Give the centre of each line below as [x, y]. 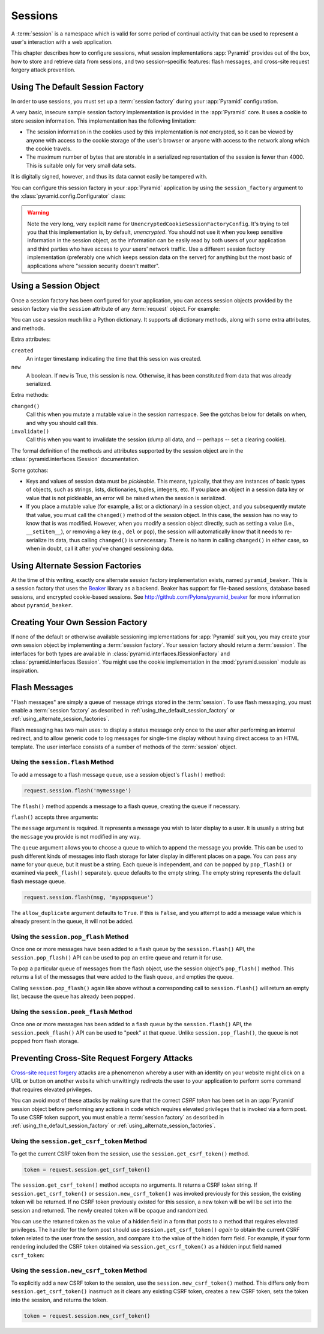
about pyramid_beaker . [42, 605]
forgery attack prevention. [43, 70]
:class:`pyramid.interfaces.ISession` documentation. [75, 459]
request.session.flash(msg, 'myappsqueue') [89, 897]
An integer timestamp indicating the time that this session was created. [114, 358]
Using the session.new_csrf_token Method [79, 1270]
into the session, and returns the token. [59, 1300]
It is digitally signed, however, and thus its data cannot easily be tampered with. [109, 177]
